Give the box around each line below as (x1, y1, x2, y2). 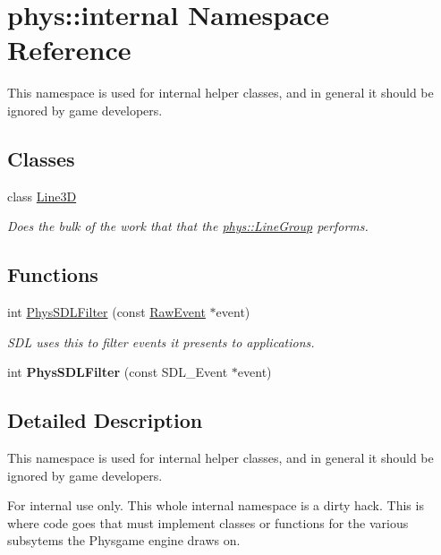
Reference (7, 31, 131, 68)
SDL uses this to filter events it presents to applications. (7, 332, 315, 351)
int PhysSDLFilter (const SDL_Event (7, 363, 228, 381)
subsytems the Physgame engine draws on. (7, 531, 241, 550)
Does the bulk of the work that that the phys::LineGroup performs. (7, 217, 369, 235)
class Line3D (7, 186, 77, 205)
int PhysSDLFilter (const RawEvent (7, 303, 206, 321)
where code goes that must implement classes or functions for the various (7, 513, 409, 532)
